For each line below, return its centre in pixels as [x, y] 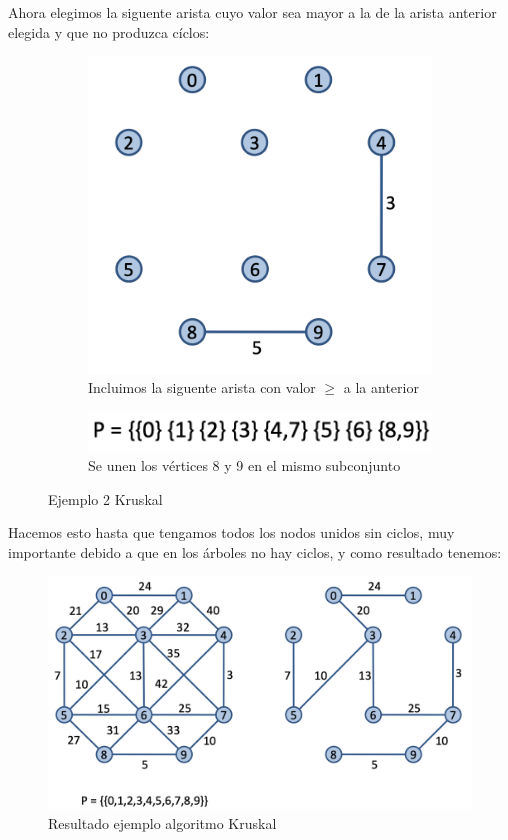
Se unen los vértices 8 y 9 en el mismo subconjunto [244, 465]
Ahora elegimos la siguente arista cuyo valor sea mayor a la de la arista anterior [252, 12]
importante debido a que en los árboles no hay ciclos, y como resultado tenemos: [255, 551]
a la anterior [381, 387]
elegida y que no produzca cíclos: [109, 31]
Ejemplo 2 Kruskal [105, 498]
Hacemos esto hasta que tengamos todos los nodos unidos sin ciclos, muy [231, 532]
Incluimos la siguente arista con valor [202, 387]
